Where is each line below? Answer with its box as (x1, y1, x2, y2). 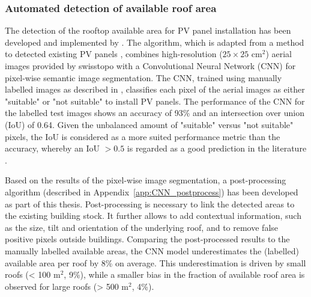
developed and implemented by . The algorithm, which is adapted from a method (5, 35, 304, 48)
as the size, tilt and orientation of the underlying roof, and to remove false (5, 221, 279, 233)
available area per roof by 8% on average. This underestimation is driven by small (5, 256, 306, 269)
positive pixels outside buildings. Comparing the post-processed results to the (5, 233, 290, 245)
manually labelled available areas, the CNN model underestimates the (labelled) (5, 244, 299, 257)
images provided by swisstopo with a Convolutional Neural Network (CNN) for (5, 60, 296, 72)
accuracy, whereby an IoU (5, 142, 100, 155)
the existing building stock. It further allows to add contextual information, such (5, 209, 301, 222)
